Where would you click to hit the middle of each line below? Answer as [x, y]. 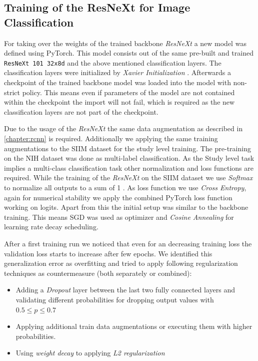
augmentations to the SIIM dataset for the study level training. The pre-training [127, 148]
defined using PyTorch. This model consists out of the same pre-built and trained [129, 53]
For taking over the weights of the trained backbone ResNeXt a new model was [125, 43]
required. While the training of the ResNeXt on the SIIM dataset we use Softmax [128, 177]
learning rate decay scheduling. [51, 227]
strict [12, 92]
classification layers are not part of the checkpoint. [81, 111]
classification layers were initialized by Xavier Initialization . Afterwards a [117, 72]
